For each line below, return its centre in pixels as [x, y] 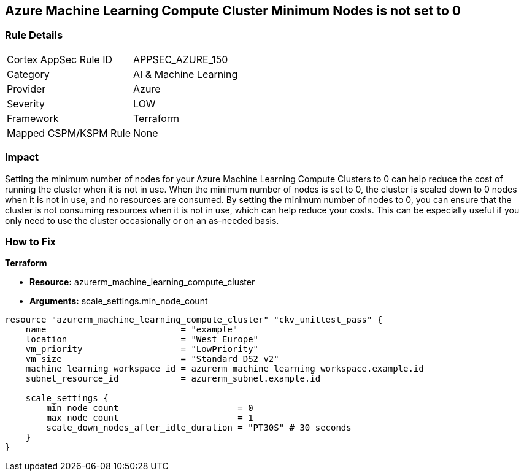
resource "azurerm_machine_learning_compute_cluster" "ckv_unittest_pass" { [194, 320]
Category [28, 74]
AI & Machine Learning [186, 74]
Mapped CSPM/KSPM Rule [69, 133]
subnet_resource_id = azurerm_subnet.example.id [173, 379]
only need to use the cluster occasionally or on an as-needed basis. [142, 220]
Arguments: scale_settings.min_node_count [119, 301]
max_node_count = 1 [150, 418]
